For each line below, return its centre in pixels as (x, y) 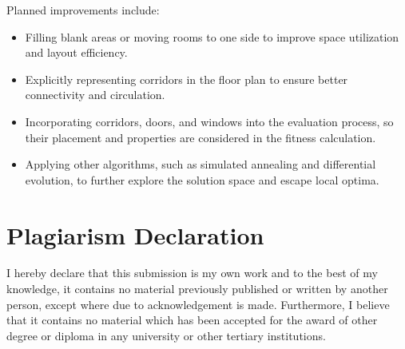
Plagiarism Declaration (135, 234)
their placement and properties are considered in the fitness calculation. (201, 137)
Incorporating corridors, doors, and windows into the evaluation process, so (209, 121)
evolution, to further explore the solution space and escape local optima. (202, 179)
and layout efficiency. (76, 52)
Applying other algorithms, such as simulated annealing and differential (201, 164)
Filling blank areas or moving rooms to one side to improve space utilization (212, 36)
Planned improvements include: (83, 10)
